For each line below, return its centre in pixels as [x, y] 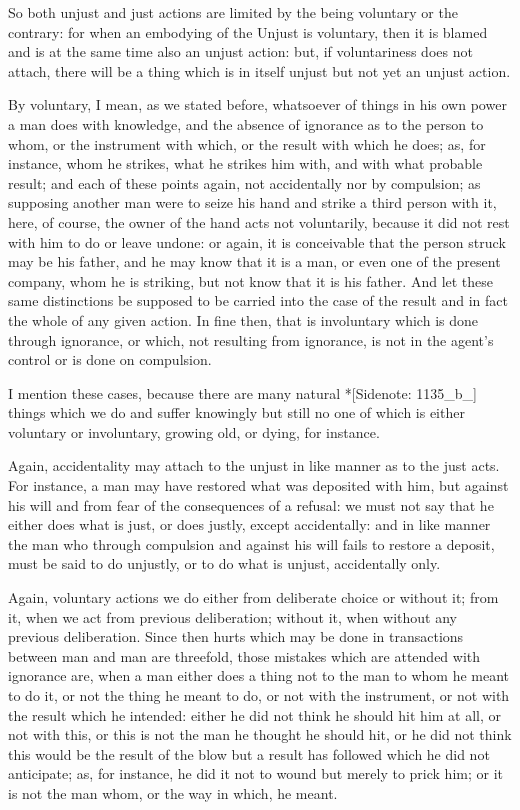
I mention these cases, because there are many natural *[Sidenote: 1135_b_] [242, 392]
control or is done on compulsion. [110, 359]
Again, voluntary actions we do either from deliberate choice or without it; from [253, 597]
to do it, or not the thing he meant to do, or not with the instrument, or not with [259, 695]
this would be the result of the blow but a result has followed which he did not [249, 753]
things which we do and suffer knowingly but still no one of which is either [236, 412]
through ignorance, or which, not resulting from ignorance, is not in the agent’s [251, 339]
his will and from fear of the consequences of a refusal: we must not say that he [251, 504]
